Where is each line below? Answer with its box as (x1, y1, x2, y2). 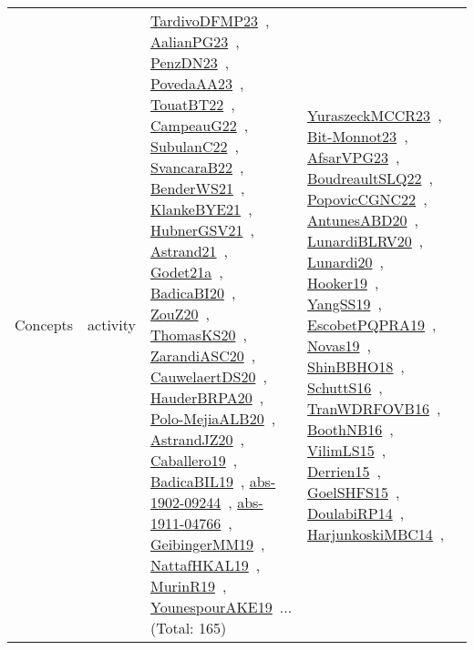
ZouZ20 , (150, 303, 210, 324)
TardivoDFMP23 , (150, 10, 270, 31)
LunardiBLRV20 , (307, 229, 424, 251)
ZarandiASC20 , (150, 345, 256, 366)
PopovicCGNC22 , (307, 188, 428, 209)
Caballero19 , (150, 450, 238, 471)
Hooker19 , (307, 271, 379, 293)
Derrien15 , (307, 460, 381, 482)
